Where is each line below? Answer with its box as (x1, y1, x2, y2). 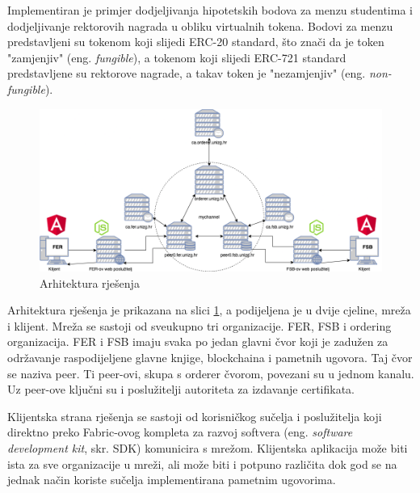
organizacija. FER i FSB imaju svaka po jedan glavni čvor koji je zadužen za (7, 333, 388, 350)
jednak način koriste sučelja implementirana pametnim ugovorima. (7, 471, 336, 488)
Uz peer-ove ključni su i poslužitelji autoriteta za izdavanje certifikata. (7, 381, 355, 398)
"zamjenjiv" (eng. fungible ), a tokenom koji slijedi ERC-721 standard (7, 48, 346, 65)
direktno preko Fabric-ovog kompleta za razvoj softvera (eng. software (7, 423, 353, 440)
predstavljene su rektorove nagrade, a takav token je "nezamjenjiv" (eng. (7, 65, 366, 82)
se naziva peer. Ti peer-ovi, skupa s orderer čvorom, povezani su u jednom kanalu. (7, 364, 414, 381)
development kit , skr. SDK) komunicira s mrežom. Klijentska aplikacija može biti (7, 440, 408, 457)
